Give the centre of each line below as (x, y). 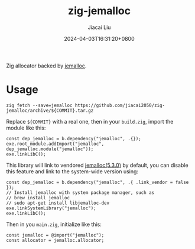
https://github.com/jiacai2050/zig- (120, 105)
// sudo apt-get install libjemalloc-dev (58, 203)
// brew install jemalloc (38, 198)
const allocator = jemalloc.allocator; (55, 240)
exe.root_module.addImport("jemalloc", (55, 144)
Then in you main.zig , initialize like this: (54, 224)
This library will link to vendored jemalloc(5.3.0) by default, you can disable (97, 165)
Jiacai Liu (99, 27)
